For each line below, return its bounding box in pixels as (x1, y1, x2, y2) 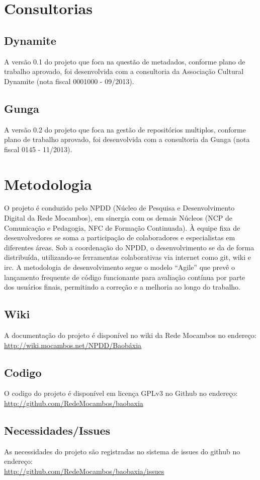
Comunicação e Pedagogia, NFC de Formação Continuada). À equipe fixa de (4, 222, 240, 233)
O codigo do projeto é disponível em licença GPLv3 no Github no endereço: (4, 388, 238, 398)
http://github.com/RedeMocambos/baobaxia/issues (4, 465, 164, 476)
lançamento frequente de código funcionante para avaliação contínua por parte (4, 271, 245, 282)
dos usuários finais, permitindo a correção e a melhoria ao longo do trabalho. (4, 282, 240, 292)
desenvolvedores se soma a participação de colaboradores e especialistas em (4, 232, 235, 243)
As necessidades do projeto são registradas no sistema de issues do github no (4, 446, 240, 456)
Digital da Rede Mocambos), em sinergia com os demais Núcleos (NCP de (4, 213, 232, 223)
